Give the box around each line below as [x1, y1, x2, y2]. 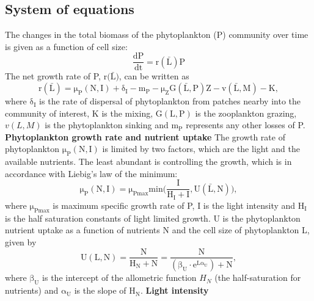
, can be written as [119, 70, 189, 82]
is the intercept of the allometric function [42, 271, 197, 284]
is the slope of [74, 284, 126, 297]
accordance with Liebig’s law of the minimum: [5, 167, 178, 180]
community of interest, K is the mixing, [5, 106, 153, 119]
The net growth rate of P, [5, 70, 101, 82]
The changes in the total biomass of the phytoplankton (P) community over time [5, 28, 309, 41]
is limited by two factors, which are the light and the [102, 142, 300, 155]
